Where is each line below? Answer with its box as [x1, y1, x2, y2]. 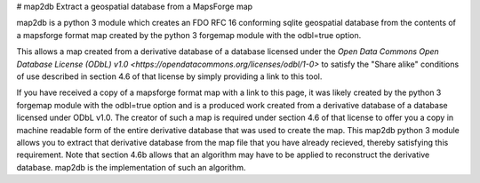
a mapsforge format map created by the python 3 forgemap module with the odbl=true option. [16, 29, 362, 40]
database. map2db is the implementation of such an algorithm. [16, 162, 246, 172]
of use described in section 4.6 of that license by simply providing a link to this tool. [16, 71, 323, 82]
